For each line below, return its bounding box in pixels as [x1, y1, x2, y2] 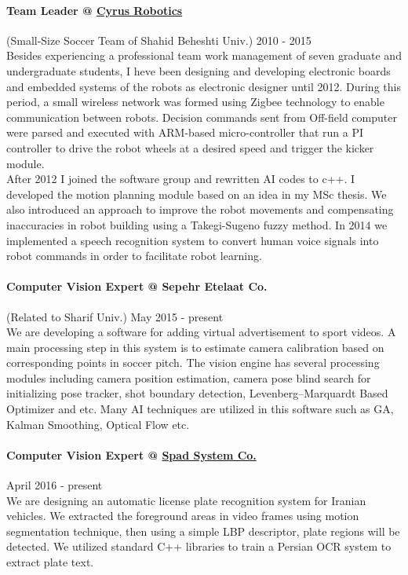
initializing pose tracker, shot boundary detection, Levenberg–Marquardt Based [6, 385, 388, 401]
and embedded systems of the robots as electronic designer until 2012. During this [6, 78, 401, 94]
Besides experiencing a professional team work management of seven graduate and [6, 47, 402, 64]
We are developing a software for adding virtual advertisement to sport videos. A [6, 324, 396, 340]
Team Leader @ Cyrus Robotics [6, 2, 183, 18]
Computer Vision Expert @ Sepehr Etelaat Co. [6, 278, 268, 295]
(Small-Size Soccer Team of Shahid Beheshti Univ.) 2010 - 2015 [6, 31, 311, 48]
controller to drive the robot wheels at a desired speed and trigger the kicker [6, 139, 374, 156]
